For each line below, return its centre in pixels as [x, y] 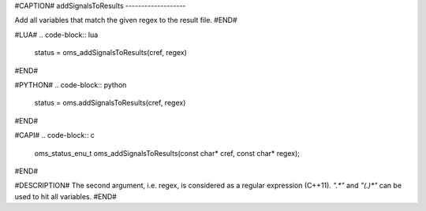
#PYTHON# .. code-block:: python [71, 85]
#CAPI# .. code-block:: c [54, 135]
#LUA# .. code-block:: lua [56, 35]
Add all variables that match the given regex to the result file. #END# [126, 20]
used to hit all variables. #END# [66, 196]
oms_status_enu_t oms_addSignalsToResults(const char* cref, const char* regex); [167, 153]
